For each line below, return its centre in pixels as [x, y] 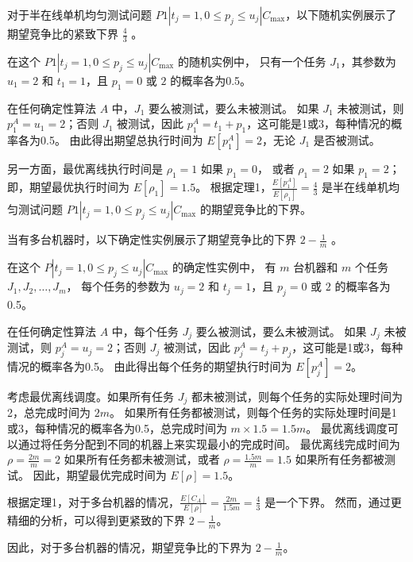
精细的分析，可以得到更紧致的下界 [96, 520]
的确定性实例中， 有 [224, 267]
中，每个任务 [145, 331]
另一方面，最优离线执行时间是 [85, 169]
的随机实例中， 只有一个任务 [252, 61]
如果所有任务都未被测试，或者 [142, 459]
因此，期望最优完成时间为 [100, 474]
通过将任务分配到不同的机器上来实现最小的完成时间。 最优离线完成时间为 [209, 443]
